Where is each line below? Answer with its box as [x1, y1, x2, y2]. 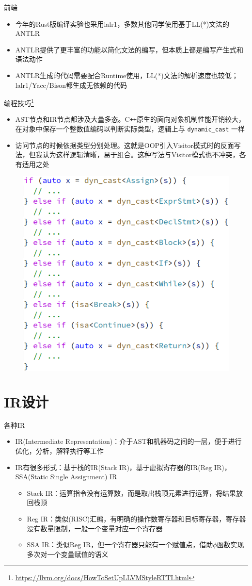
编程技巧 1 [4, 97, 34, 108]
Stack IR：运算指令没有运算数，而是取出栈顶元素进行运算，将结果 [27, 488, 236, 498]
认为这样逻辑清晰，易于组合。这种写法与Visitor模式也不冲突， [42, 149, 239, 160]
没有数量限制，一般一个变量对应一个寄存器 [27, 523, 163, 533]
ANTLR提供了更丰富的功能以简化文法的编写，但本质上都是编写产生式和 [15, 44, 243, 54]
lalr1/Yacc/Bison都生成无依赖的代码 [15, 80, 127, 90]
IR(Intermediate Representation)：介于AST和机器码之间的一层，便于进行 [15, 436, 242, 446]
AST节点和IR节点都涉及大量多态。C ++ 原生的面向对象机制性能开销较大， [15, 114, 245, 124]
